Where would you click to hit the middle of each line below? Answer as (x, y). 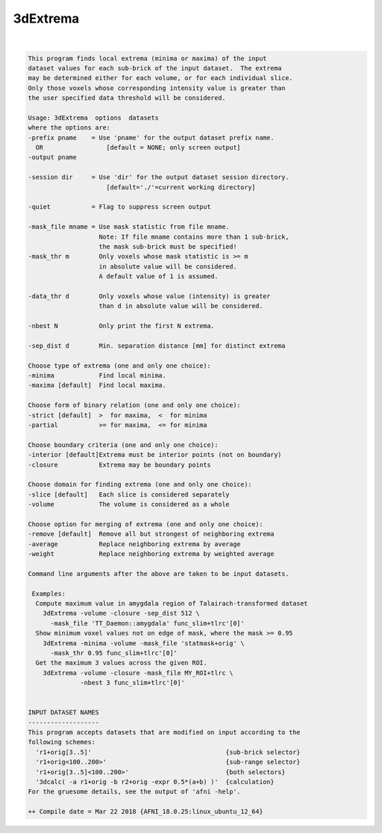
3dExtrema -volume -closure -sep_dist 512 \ (121, 613)
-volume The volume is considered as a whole (129, 504)
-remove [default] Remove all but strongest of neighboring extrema (151, 534)
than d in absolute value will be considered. (181, 306)
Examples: (49, 594)
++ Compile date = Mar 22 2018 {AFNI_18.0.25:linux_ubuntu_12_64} (145, 812)
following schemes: (62, 742)
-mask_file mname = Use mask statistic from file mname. (129, 227)
